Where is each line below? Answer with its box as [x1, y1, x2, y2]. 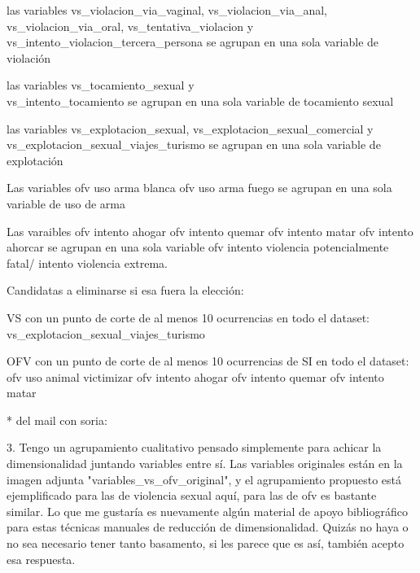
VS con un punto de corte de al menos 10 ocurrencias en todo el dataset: [7, 308, 370, 326]
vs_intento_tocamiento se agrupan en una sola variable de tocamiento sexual [7, 92, 394, 109]
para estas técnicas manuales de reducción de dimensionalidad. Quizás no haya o [7, 518, 409, 536]
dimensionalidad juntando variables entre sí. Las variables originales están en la [7, 455, 403, 472]
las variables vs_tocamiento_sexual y [7, 77, 195, 94]
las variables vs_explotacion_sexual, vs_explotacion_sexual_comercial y [7, 120, 374, 137]
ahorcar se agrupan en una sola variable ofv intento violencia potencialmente [7, 238, 389, 256]
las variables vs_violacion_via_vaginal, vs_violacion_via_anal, [7, 2, 327, 18]
